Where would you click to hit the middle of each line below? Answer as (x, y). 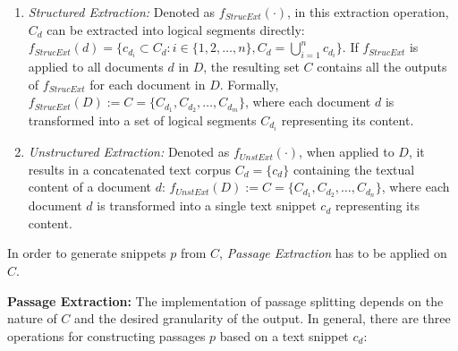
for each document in (148, 84)
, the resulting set (251, 66)
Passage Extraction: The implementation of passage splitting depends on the (225, 300)
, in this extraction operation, (368, 12)
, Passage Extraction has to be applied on (333, 253)
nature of (32, 318)
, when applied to (347, 152)
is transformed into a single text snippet (207, 205)
